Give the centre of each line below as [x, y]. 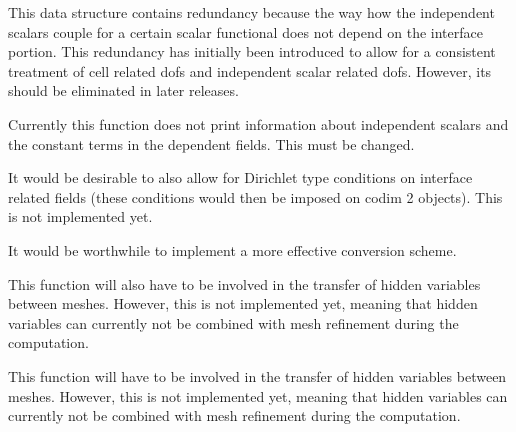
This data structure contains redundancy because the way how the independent [251, 12]
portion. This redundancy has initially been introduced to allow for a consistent [252, 51]
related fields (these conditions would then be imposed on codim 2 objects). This [255, 196]
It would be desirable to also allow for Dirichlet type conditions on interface [240, 177]
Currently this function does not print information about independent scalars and [258, 123]
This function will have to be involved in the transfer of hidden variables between [257, 375]
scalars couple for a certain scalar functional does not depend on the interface [245, 31]
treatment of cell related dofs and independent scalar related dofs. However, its [250, 70]
